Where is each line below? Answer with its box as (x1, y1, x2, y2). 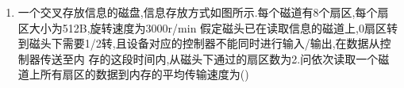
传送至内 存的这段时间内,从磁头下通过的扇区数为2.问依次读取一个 (40, 50, 379, 67)
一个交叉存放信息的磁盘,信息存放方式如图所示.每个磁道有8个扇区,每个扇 (17, 4, 389, 20)
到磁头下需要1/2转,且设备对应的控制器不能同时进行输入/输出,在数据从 (17, 35, 380, 52)
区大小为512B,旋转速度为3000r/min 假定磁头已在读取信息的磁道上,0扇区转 (17, 19, 398, 36)
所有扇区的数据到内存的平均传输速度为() (40, 66, 249, 82)
